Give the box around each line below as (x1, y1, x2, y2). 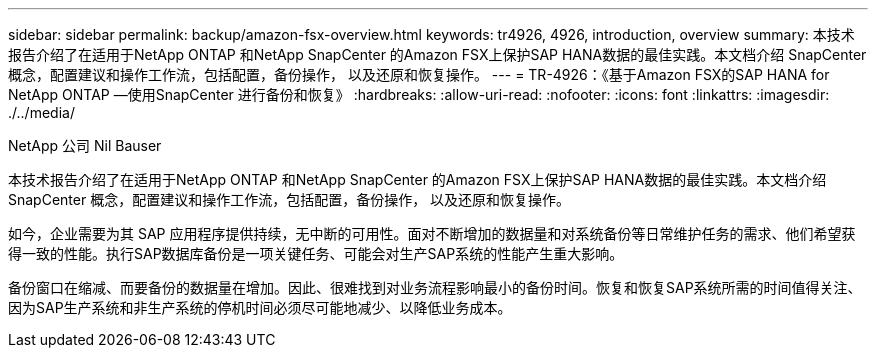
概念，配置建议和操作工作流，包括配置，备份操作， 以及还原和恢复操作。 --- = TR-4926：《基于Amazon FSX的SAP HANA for (8, 66, 830, 83)
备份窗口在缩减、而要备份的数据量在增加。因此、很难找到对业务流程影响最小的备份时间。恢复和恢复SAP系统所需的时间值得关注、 (8, 279, 862, 296)
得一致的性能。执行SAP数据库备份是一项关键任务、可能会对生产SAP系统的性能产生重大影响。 (8, 245, 624, 262)
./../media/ (8, 104, 75, 121)
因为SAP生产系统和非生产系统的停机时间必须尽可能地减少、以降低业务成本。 (8, 299, 512, 316)
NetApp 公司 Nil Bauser (8, 137, 162, 154)
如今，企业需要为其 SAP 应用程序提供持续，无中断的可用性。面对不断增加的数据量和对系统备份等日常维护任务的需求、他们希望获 (8, 225, 856, 242)
